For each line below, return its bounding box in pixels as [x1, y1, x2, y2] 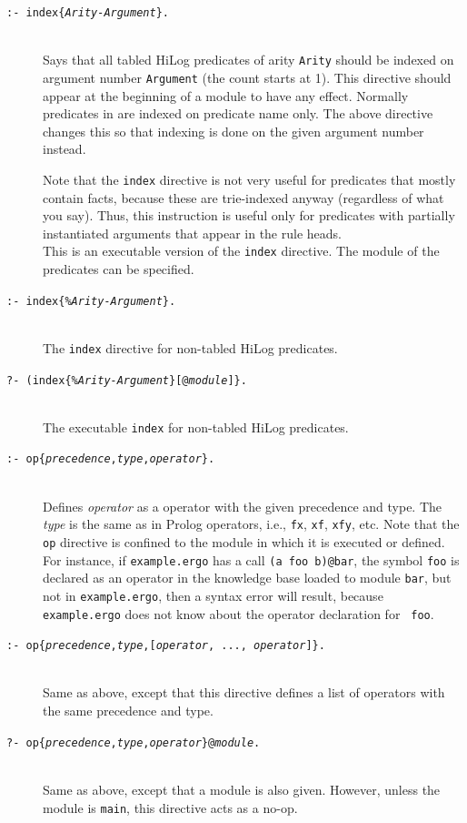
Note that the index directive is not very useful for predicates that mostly [43, 169, 456, 188]
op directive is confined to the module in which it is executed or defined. [43, 532, 445, 551]
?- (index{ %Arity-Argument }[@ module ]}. [6, 373, 247, 387]
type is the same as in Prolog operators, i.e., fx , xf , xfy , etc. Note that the [43, 514, 460, 533]
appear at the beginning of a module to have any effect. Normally [43, 86, 409, 105]
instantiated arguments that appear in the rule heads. [43, 223, 342, 242]
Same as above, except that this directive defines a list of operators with [43, 683, 445, 702]
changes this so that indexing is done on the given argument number [43, 121, 424, 140]
